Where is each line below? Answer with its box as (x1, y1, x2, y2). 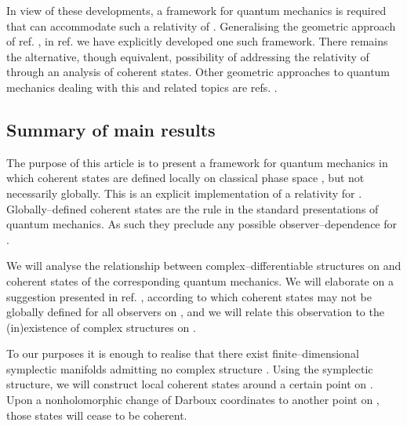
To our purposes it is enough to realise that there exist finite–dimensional (6, 345, 359, 362)
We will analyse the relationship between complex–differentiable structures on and (6, 257, 402, 274)
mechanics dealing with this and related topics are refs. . (6, 78, 278, 95)
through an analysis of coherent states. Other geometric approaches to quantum (6, 64, 391, 80)
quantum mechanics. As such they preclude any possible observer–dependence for (6, 216, 397, 232)
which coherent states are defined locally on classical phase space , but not (6, 169, 365, 186)
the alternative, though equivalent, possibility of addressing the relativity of (6, 48, 369, 64)
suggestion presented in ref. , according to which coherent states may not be (6, 288, 372, 304)
